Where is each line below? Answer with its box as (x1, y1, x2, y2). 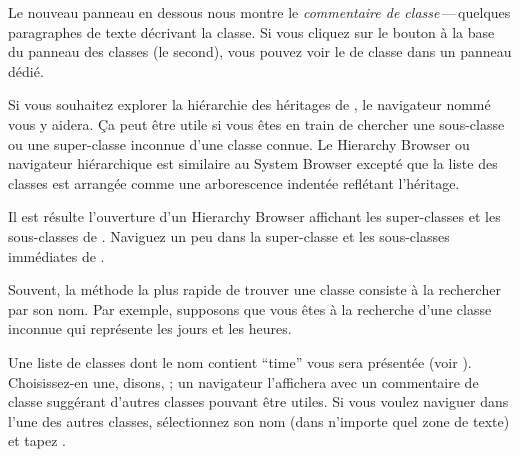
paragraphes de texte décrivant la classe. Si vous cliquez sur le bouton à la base (8, 21, 495, 42)
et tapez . (8, 430, 66, 451)
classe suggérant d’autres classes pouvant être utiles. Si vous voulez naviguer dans (8, 391, 509, 412)
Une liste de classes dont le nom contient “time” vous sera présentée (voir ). (8, 351, 472, 372)
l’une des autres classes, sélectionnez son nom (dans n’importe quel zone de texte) (8, 410, 510, 431)
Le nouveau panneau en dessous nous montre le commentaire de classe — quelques (8, 2, 511, 22)
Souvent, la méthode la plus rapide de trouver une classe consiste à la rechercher (8, 279, 501, 300)
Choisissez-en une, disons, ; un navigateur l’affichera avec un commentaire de (8, 371, 479, 392)
